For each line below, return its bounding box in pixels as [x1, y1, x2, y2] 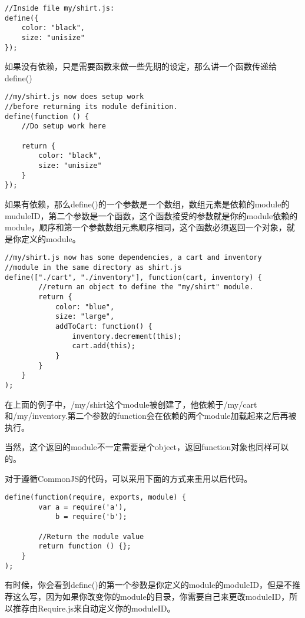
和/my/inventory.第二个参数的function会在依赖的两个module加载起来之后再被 [5, 409, 297, 422]
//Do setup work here [21, 122, 106, 131]
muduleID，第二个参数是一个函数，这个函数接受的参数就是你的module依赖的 [5, 209, 298, 222]
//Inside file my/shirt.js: [5, 4, 115, 12]
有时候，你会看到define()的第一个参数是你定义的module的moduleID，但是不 [5, 579, 292, 591]
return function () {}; [38, 542, 131, 551]
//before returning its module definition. [5, 103, 178, 111]
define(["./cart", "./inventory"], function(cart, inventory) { [5, 273, 262, 282]
